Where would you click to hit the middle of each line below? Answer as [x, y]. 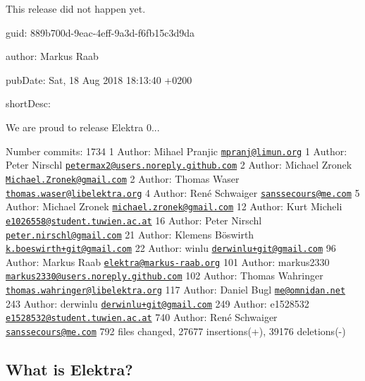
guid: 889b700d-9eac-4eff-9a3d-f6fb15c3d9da [100, 32]
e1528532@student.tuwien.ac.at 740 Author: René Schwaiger [142, 317]
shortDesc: [28, 103]
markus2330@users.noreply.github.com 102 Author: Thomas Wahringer [165, 276]
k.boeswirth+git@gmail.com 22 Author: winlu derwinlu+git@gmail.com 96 [171, 248]
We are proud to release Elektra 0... [83, 127]
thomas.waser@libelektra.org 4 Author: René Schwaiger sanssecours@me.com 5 [183, 192]
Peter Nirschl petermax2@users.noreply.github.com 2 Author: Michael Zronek [179, 165]
